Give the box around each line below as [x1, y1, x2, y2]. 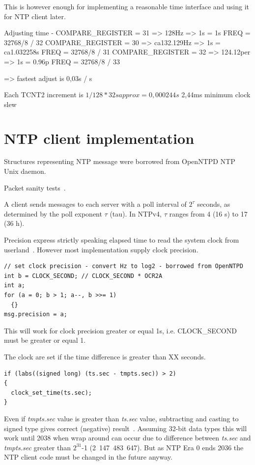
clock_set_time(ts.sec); [11, 389, 92, 396]
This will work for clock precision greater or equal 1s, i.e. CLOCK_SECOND [4, 325, 237, 335]
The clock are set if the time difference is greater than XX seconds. [4, 351, 206, 361]
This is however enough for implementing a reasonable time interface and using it [4, 1, 249, 11]
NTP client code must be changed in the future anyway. [4, 452, 172, 462]
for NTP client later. [4, 11, 66, 21]
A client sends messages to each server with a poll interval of [4, 199, 187, 209]
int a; [4, 282, 25, 289]
